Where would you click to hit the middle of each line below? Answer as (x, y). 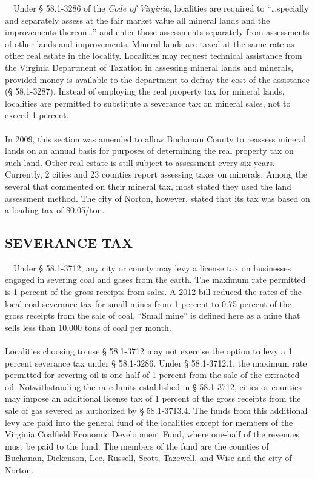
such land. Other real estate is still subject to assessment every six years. (140, 162)
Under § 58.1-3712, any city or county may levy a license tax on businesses (152, 267)
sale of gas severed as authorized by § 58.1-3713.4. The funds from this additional (156, 410)
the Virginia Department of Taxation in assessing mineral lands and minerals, (149, 67)
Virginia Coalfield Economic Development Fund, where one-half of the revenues (152, 434)
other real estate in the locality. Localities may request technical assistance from (154, 55)
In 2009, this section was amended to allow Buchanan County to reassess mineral (155, 138)
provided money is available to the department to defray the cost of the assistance (157, 79)
